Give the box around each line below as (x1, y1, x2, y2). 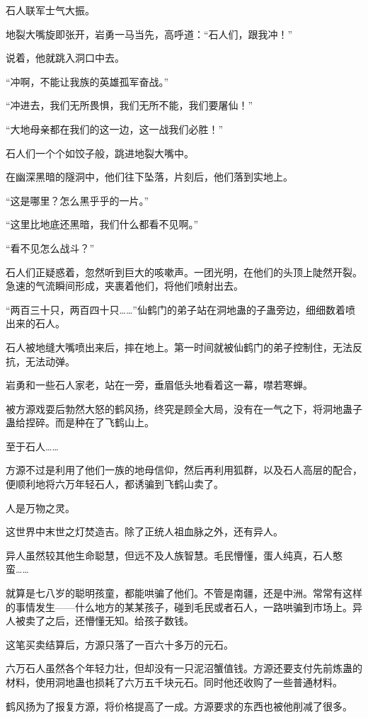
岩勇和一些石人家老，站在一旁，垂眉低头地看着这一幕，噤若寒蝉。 (6, 377, 313, 392)
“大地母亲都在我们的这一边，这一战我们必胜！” (6, 121, 224, 136)
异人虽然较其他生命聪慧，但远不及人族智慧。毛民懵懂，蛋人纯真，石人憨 (6, 547, 343, 562)
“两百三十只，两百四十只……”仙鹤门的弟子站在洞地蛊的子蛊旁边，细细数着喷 (6, 302, 355, 317)
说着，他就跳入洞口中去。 (6, 50, 125, 65)
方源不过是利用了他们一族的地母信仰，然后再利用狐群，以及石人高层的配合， (6, 462, 362, 477)
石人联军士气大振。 (6, 3, 95, 17)
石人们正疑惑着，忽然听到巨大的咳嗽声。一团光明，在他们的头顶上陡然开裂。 (6, 264, 362, 279)
